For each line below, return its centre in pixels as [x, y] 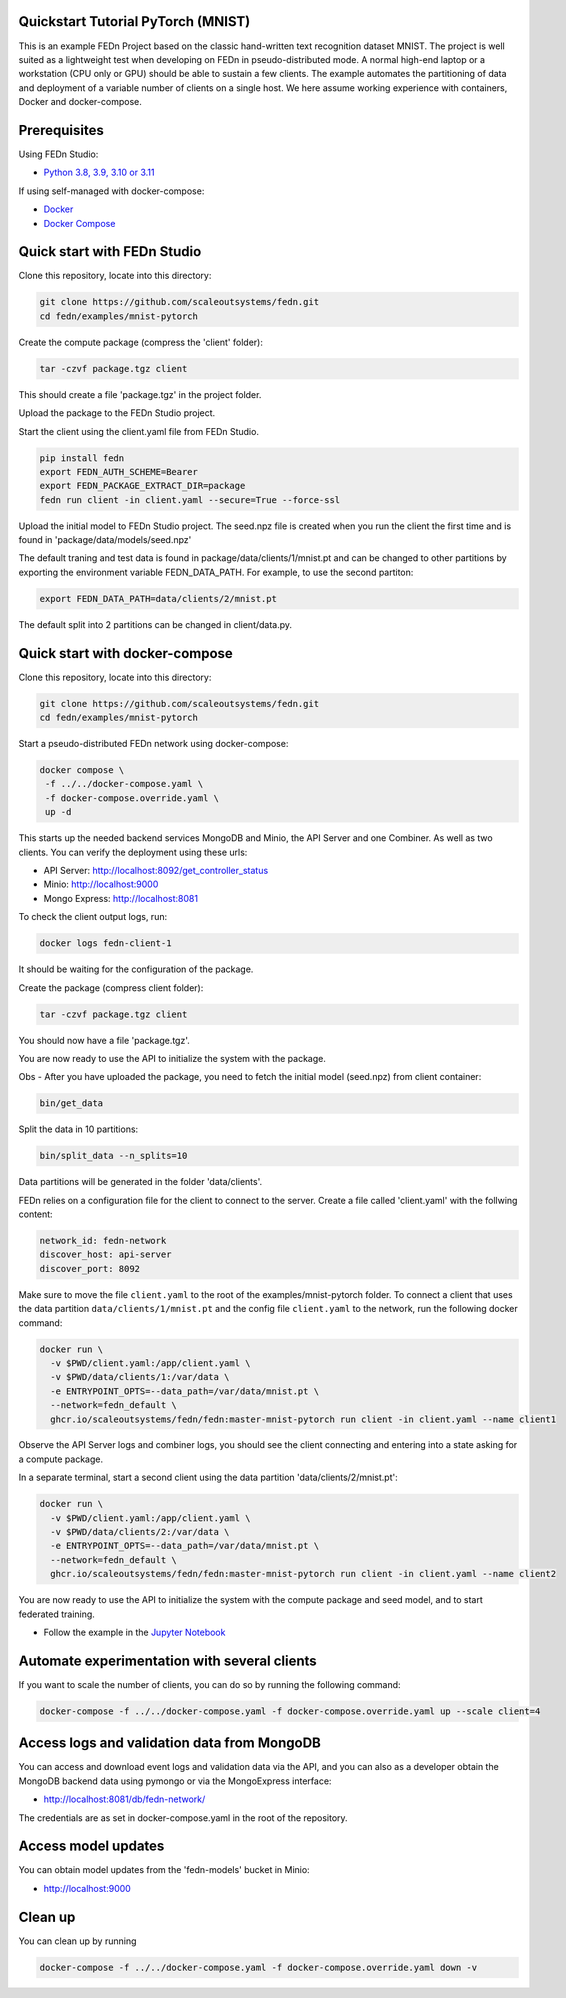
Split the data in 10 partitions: [78, 1129]
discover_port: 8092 [89, 1268]
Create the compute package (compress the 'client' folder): [141, 342]
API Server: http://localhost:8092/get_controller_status [156, 871]
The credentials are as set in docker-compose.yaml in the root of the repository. [183, 1817]
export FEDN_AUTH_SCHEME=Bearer [119, 471]
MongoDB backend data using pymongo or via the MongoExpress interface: [175, 1781]
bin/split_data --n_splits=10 [113, 1156]
